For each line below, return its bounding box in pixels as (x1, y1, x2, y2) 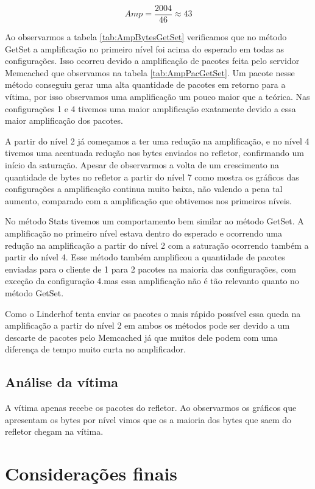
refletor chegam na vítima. (5, 425, 104, 438)
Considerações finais (5, 461, 178, 486)
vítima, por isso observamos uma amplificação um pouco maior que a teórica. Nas (5, 90, 310, 103)
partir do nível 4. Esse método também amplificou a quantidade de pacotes (5, 251, 285, 263)
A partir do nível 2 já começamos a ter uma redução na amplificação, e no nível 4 (5, 134, 310, 147)
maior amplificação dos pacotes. (5, 114, 123, 127)
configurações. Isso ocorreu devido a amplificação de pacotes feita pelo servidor (5, 54, 300, 67)
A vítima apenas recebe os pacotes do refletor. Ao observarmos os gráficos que (5, 401, 297, 414)
